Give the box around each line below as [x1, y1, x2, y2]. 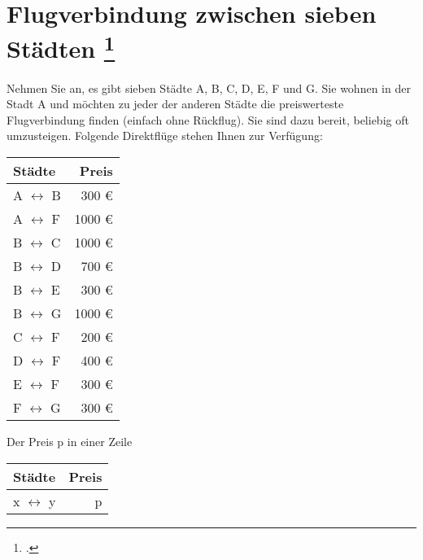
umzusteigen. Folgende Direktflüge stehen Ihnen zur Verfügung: [7, 127, 323, 144]
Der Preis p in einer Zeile [7, 433, 133, 450]
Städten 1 [7, 28, 116, 65]
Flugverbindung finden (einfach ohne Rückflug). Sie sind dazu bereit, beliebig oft [7, 111, 409, 128]
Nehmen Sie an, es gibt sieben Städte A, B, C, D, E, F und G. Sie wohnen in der [7, 79, 411, 96]
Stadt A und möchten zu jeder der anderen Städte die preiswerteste [7, 95, 344, 112]
